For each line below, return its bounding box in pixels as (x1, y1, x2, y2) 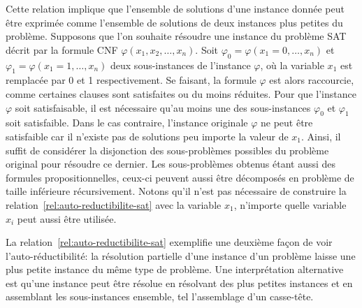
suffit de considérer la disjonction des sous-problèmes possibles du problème (6, 142, 329, 157)
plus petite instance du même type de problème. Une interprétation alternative (6, 262, 344, 277)
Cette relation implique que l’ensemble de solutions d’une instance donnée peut (6, 1, 345, 15)
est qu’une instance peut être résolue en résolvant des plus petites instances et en (6, 275, 353, 290)
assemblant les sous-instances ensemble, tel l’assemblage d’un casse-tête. (6, 289, 314, 304)
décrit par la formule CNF (6, 42, 118, 57)
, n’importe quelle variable (233, 197, 347, 212)
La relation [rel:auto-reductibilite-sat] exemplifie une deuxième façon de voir (6, 235, 333, 249)
